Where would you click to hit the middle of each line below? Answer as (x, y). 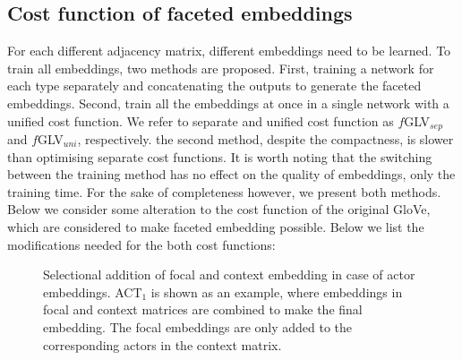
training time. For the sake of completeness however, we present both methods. (224, 191)
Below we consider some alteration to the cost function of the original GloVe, (219, 209)
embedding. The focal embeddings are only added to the (198, 326)
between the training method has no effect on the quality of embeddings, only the (231, 174)
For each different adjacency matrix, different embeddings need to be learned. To (229, 51)
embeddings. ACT (93, 291)
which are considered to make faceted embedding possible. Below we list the (216, 227)
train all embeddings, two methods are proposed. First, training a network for (221, 68)
